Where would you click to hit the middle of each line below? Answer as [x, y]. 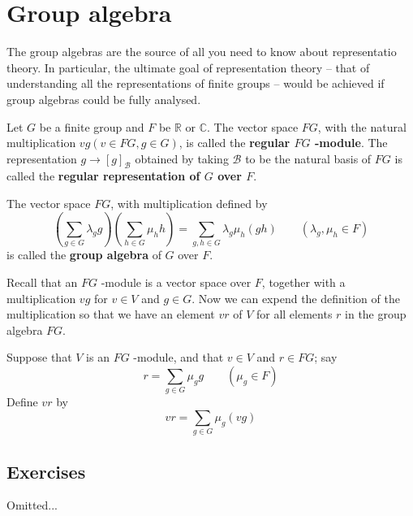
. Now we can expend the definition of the [296, 298]
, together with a [303, 282]
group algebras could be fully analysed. [104, 99]
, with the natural [362, 126]
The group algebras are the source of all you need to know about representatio [202, 52]
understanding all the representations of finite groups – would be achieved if [196, 83]
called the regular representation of [103, 176]
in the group [376, 314]
